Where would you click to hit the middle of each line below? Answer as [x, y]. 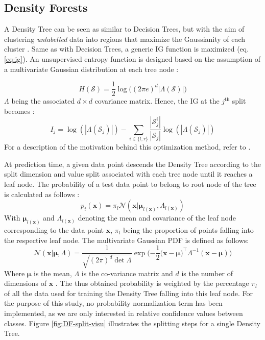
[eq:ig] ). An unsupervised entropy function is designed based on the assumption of [132, 58]
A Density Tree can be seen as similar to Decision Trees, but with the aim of [124, 29]
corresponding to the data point [54, 230]
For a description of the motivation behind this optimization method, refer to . [127, 147]
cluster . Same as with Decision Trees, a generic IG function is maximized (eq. [127, 49]
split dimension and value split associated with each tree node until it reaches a [128, 174]
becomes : [19, 111]
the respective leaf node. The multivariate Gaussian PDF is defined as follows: [127, 240]
